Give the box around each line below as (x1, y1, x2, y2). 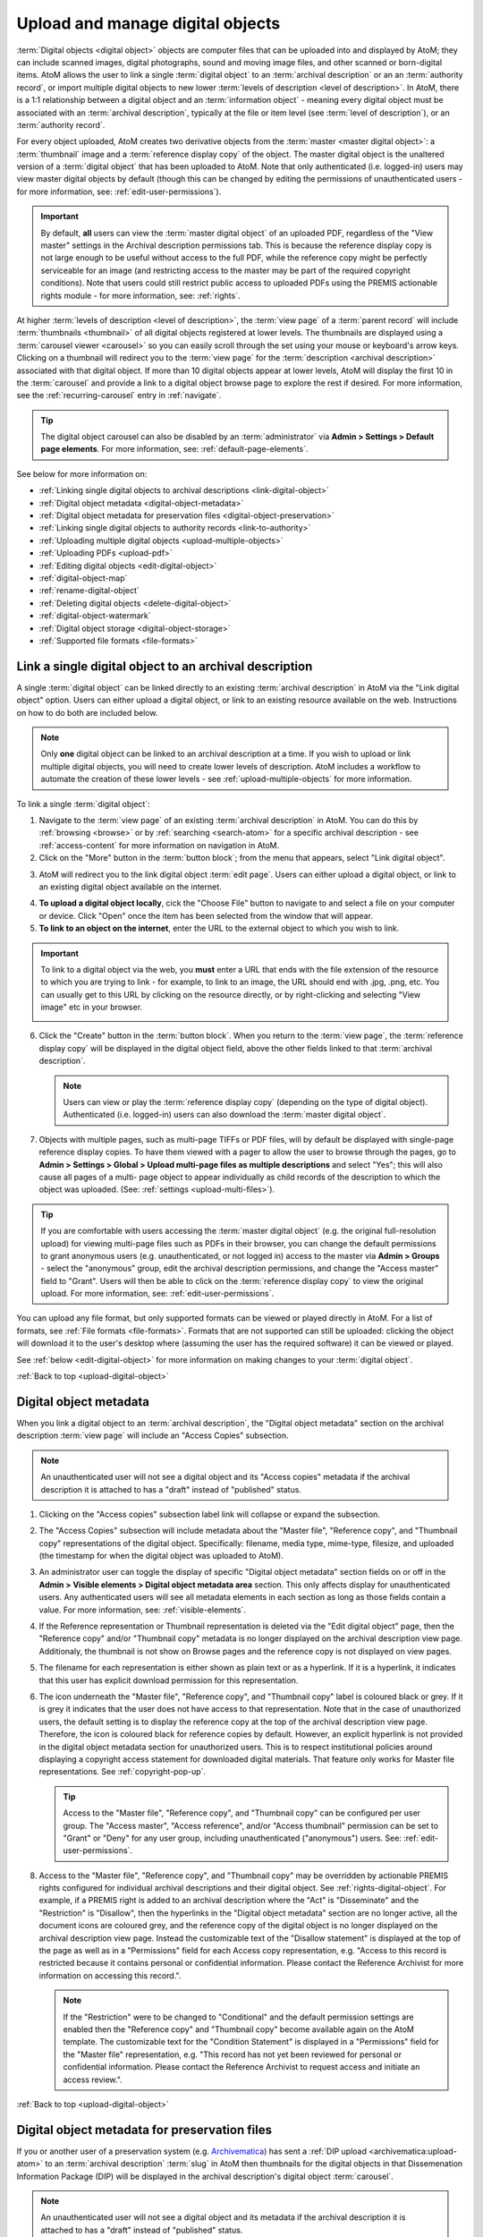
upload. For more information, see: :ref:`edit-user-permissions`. (40, 1289, 275, 1299)
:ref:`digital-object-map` (38, 573, 128, 583)
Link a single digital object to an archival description (16, 659, 313, 674)
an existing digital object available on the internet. (38, 881, 223, 892)
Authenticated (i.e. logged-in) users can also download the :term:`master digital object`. (63, 1110, 386, 1120)
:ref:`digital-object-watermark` (38, 610, 151, 621)
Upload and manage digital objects (16, 13, 281, 33)
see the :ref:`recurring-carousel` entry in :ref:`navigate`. (16, 390, 222, 401)
